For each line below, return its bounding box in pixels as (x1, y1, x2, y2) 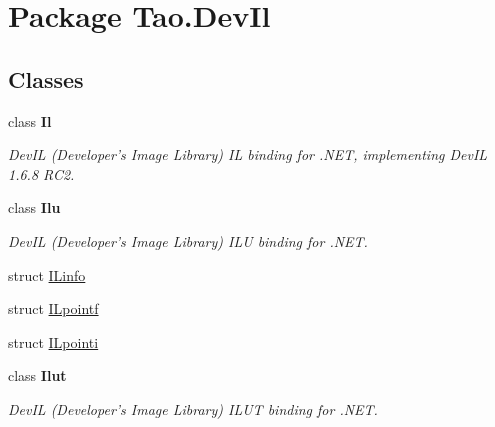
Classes (8, 63, 84, 94)
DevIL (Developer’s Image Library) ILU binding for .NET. (8, 230, 368, 251)
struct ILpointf (8, 298, 99, 319)
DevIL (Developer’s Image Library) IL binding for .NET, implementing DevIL (8, 144, 488, 165)
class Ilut (8, 365, 67, 386)
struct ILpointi (8, 331, 99, 352)
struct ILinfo (8, 264, 86, 285)
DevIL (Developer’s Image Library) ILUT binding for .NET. (8, 398, 378, 419)
